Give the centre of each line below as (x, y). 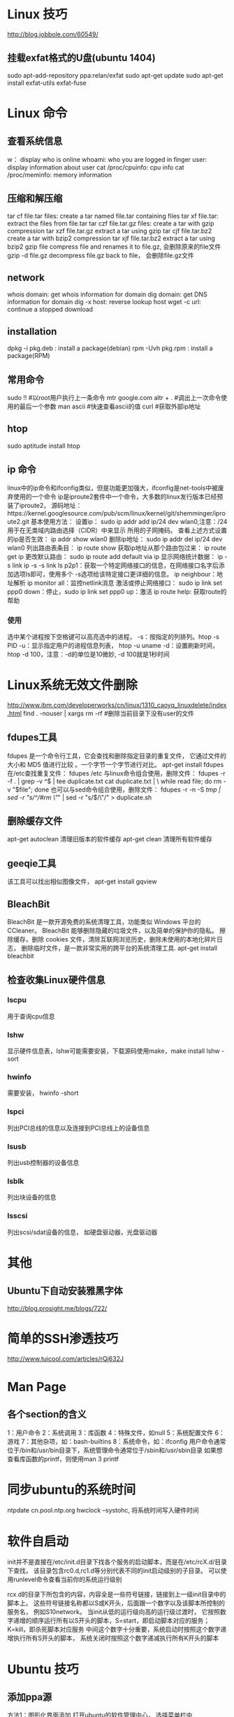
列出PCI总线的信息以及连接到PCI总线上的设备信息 (79, 1128)
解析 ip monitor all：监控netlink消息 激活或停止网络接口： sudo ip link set (117, 583)
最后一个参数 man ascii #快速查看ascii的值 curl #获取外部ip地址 (110, 406)
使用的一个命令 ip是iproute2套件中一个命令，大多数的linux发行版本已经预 (118, 496)
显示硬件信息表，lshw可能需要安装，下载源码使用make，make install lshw (114, 1051)
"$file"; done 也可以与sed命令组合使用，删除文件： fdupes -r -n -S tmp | (117, 789)
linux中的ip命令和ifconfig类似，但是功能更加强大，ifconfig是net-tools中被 (113, 488)
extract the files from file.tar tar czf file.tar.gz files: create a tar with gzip (111, 223)
